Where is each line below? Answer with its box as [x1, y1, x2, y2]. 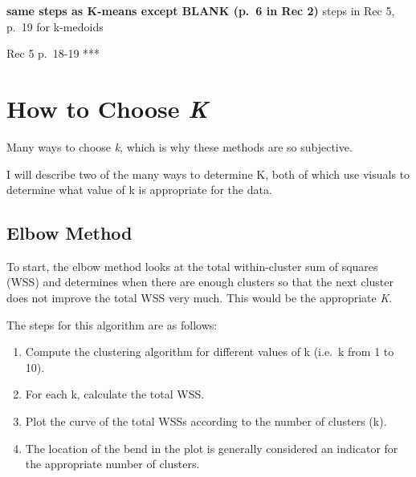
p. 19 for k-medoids [6, 18, 104, 34]
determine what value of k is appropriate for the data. [6, 181, 272, 198]
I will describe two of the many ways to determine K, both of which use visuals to [6, 165, 410, 182]
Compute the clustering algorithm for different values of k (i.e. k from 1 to [25, 343, 394, 360]
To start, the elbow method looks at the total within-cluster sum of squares [6, 257, 378, 274]
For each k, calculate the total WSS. [25, 386, 205, 402]
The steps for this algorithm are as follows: [6, 316, 218, 333]
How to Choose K [6, 91, 209, 125]
